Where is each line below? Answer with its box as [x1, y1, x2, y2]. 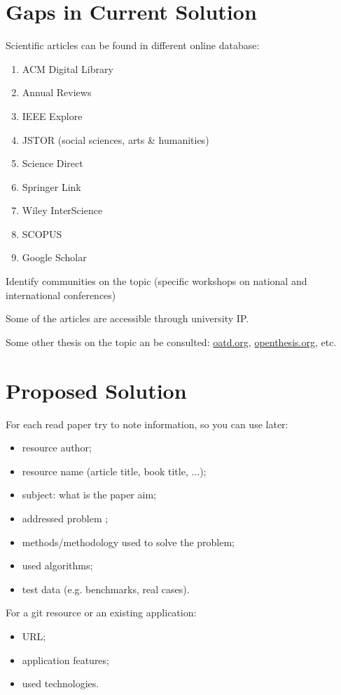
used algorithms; [22, 558, 93, 573]
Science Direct [22, 156, 83, 171]
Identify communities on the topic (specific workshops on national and [6, 274, 307, 289]
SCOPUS [22, 226, 62, 241]
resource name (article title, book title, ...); [22, 463, 207, 478]
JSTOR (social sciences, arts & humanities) [22, 132, 209, 147]
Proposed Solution [6, 376, 187, 404]
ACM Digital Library [22, 61, 113, 76]
